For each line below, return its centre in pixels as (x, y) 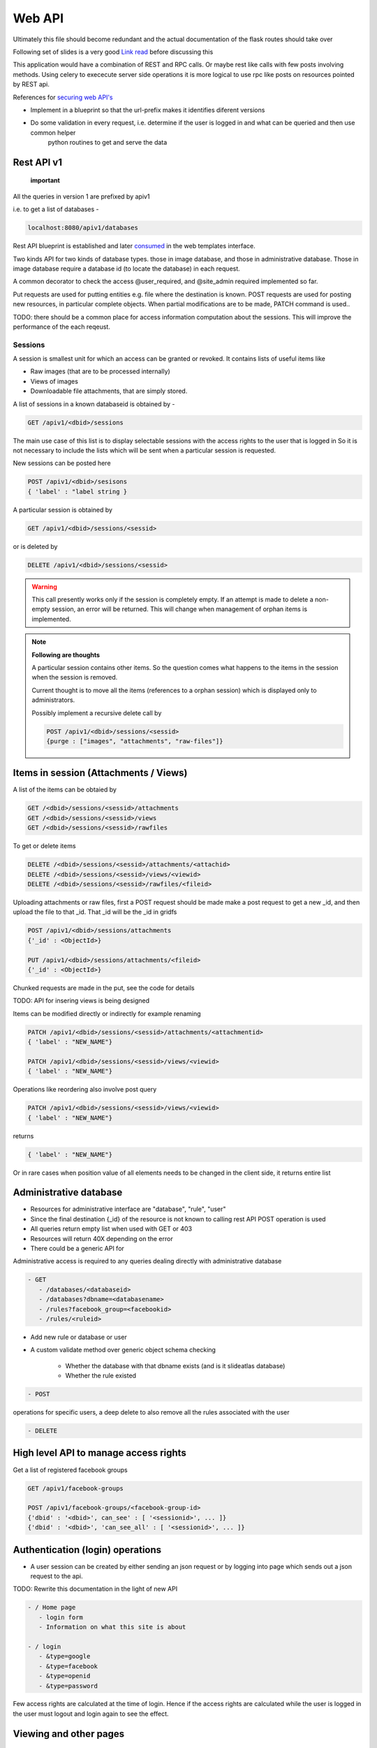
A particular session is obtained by (63, 510)
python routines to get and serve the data (108, 143)
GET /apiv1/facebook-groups (75, 1488)
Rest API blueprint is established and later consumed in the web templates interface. (134, 246)
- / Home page (52, 1607)
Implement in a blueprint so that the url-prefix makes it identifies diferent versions (148, 110)
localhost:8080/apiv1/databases (83, 228)
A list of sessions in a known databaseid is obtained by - (94, 404)
